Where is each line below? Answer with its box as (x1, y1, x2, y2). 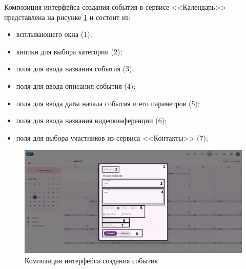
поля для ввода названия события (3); (16, 63, 134, 74)
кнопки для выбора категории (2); (16, 46, 122, 56)
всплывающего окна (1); (16, 29, 92, 40)
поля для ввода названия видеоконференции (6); (16, 115, 167, 126)
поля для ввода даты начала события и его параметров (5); (16, 98, 200, 108)
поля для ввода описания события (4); (16, 80, 136, 91)
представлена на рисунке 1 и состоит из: (4, 11, 131, 22)
